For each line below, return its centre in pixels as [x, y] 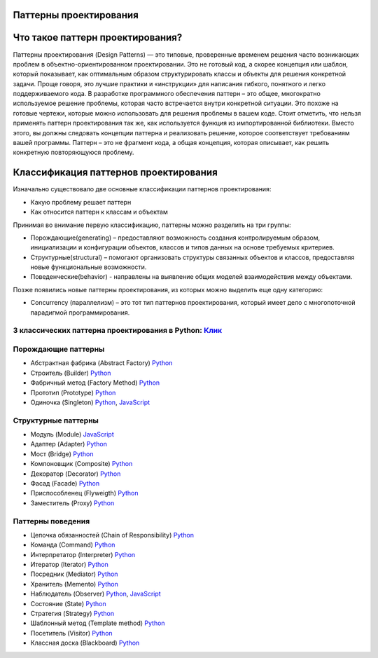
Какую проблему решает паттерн [81, 202]
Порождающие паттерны [59, 349]
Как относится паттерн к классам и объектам [99, 212]
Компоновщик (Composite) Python [82, 464]
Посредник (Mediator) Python [74, 574]
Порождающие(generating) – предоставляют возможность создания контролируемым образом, [175, 238]
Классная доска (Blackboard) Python [85, 643]
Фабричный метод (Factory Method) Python [95, 383]
